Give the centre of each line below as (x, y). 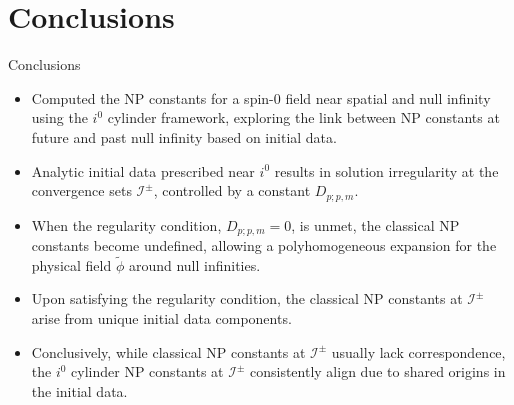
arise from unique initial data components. (161, 318)
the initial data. (79, 390)
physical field (71, 264)
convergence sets (81, 190)
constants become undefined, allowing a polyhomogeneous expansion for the (264, 245)
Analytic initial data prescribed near (143, 170)
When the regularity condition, (126, 224)
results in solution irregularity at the (386, 170)
